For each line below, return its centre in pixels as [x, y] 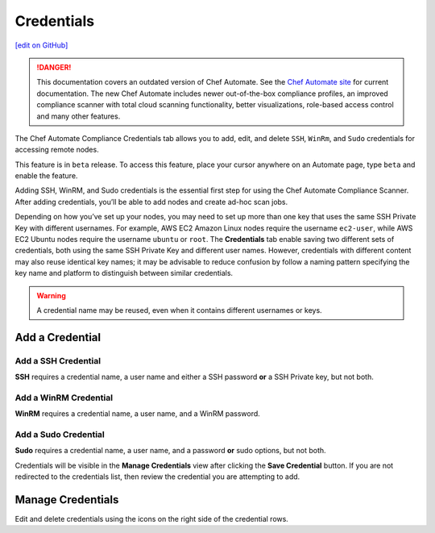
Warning [51, 295]
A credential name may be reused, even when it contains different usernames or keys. [179, 310]
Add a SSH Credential [58, 360]
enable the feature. [46, 176]
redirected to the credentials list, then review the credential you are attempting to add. [157, 477]
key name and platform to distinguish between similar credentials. [124, 273]
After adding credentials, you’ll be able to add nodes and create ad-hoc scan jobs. [151, 202]
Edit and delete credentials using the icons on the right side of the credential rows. [152, 519]
